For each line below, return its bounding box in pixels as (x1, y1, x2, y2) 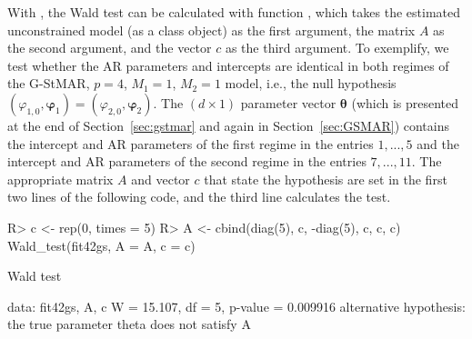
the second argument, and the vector (7, 38, 212, 57)
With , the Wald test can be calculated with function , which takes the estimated (7, 3, 460, 21)
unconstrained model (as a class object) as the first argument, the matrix (7, 20, 416, 39)
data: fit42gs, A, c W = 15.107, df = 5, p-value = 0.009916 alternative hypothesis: (7, 296, 466, 315)
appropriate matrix (7, 169, 114, 188)
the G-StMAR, (7, 74, 90, 93)
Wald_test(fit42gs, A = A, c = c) (7, 235, 196, 254)
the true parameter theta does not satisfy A (7, 314, 251, 334)
